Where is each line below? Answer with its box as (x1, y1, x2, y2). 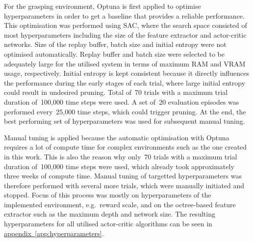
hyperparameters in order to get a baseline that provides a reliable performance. (4, 10, 245, 21)
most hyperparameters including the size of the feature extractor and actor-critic (4, 29, 247, 40)
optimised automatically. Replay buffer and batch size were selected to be (4, 48, 225, 59)
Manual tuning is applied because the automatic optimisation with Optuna (4, 132, 229, 142)
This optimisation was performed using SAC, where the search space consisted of (4, 20, 247, 30)
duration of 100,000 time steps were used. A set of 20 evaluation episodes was (4, 96, 239, 107)
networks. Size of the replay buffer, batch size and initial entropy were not (4, 39, 227, 49)
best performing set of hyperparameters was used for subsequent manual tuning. (4, 116, 245, 126)
